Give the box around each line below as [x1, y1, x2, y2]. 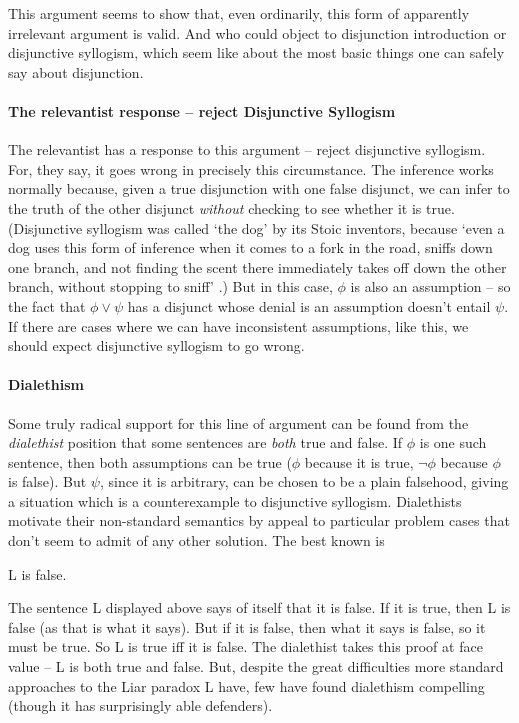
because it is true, [304, 451, 414, 472]
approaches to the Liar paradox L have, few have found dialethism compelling [8, 675, 485, 696]
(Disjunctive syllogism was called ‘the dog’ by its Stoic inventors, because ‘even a [8, 217, 505, 238]
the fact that [8, 295, 86, 316]
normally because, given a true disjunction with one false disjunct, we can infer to [8, 178, 510, 199]
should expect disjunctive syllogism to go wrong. [8, 335, 305, 356]
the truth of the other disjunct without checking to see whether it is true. [8, 197, 455, 218]
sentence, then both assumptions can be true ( [8, 451, 292, 472]
